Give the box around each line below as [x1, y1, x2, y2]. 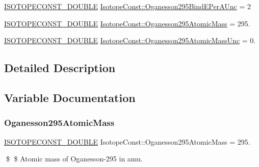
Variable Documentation [4, 89, 136, 105]
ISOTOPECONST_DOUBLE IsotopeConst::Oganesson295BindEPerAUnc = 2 [4, 1, 251, 11]
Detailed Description [4, 60, 116, 76]
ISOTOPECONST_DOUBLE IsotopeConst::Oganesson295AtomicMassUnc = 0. [4, 35, 256, 46]
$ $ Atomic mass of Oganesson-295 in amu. [6, 153, 143, 164]
